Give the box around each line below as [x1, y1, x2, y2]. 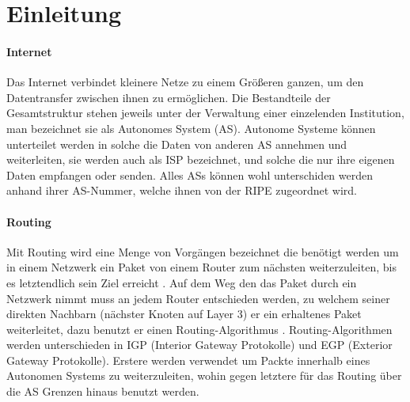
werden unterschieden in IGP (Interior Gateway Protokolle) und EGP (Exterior [6, 336, 393, 353]
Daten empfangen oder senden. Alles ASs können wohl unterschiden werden [6, 166, 374, 183]
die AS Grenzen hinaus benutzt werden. [6, 383, 199, 400]
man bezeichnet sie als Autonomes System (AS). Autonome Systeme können [6, 119, 376, 136]
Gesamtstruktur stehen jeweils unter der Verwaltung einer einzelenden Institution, [6, 104, 404, 121]
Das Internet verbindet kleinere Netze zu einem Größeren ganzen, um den [6, 74, 364, 90]
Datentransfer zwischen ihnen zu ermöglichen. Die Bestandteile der [6, 89, 331, 105]
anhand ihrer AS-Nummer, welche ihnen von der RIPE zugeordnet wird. [6, 182, 358, 199]
